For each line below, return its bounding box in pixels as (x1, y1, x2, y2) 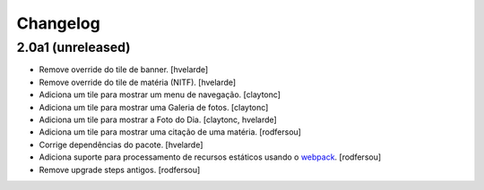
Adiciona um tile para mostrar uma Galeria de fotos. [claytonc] (39, 102, 269, 112)
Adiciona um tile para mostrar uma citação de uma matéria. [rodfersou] (39, 127, 302, 137)
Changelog (16, 13, 100, 33)
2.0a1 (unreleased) (16, 39, 131, 55)
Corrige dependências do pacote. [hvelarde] (39, 139, 203, 150)
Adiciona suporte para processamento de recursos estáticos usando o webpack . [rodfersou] (39, 152, 382, 162)
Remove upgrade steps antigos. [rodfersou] (39, 164, 201, 175)
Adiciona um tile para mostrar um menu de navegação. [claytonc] (39, 89, 281, 100)
